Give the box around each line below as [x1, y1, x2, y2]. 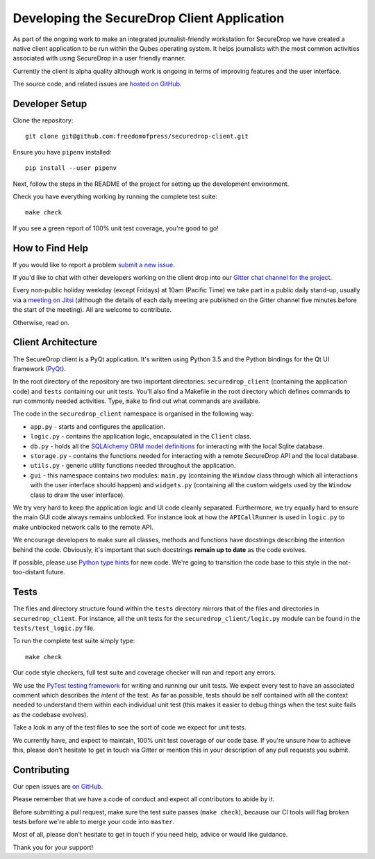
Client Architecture [12, 336, 97, 348]
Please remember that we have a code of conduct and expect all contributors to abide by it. [12, 795, 275, 803]
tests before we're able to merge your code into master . [12, 818, 175, 826]
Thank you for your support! [12, 843, 94, 851]
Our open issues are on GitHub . [12, 782, 103, 790]
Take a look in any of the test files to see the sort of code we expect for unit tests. [12, 723, 247, 732]
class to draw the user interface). [30, 491, 125, 499]
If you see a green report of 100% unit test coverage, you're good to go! [12, 223, 219, 233]
